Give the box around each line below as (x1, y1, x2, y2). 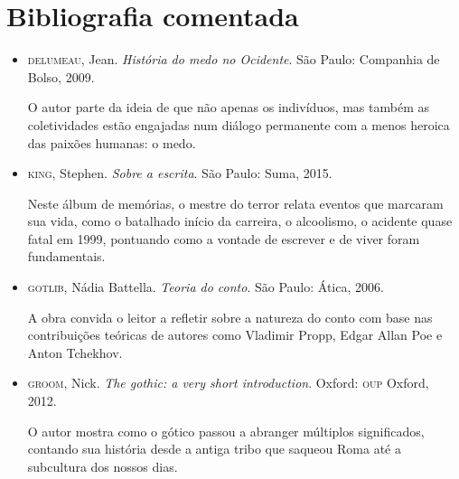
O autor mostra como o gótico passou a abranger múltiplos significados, (27, 421, 425, 440)
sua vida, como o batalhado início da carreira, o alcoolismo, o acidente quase (27, 211, 453, 230)
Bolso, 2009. (27, 67, 95, 86)
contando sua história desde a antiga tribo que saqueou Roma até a (27, 439, 401, 458)
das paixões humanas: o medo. (27, 133, 196, 152)
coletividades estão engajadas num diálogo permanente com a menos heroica (27, 115, 450, 134)
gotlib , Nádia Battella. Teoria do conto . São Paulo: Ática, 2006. (27, 277, 384, 296)
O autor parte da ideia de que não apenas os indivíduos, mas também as (27, 98, 429, 117)
